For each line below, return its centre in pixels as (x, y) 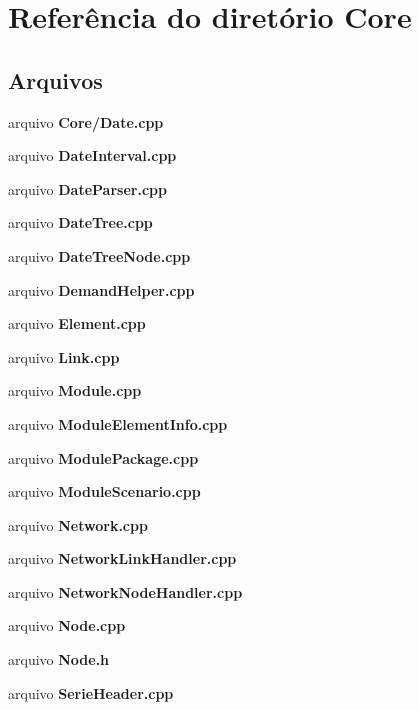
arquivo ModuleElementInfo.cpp (118, 423)
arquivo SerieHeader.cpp (91, 692)
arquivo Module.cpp (75, 390)
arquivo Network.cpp (78, 524)
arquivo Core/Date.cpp (86, 121)
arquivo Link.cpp (64, 356)
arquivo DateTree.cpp (80, 222)
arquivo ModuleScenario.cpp (104, 491)
